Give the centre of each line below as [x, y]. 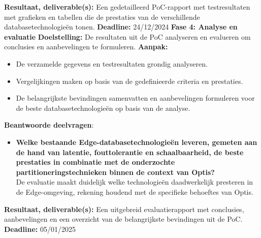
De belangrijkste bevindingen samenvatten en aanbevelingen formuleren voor [135, 98]
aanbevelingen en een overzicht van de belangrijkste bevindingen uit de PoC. [123, 219]
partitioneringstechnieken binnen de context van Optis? [115, 172]
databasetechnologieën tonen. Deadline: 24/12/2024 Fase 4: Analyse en [121, 27]
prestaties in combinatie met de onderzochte [95, 162]
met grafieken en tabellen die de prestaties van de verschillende [102, 17]
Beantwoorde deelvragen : [49, 125]
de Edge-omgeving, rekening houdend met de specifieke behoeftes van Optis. [135, 191]
